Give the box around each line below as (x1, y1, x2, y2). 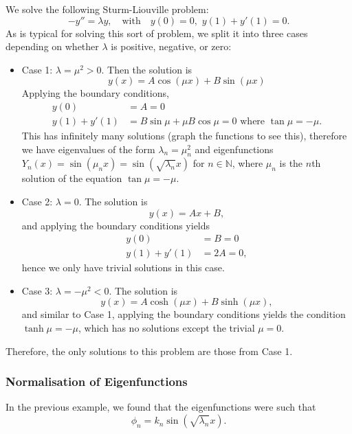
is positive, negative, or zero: (111, 39, 232, 54)
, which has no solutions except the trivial (78, 321, 255, 335)
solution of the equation (21, 171, 122, 185)
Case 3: (21, 283, 53, 297)
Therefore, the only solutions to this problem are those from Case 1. (5, 343, 293, 358)
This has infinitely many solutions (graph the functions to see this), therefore (21, 128, 347, 143)
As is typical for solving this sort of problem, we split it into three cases (5, 25, 308, 40)
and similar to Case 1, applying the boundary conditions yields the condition (21, 307, 346, 321)
